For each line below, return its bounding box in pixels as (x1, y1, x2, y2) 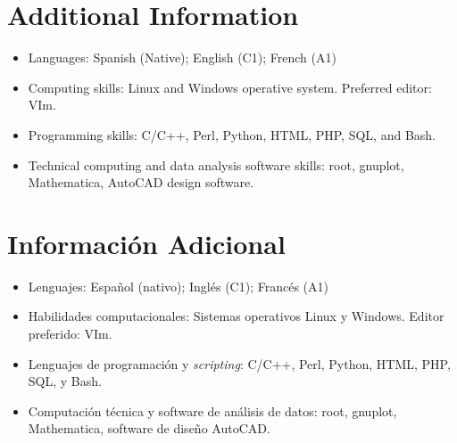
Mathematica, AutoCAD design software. (28, 173, 254, 192)
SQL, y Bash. (28, 372, 102, 390)
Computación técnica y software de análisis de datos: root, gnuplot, (28, 401, 397, 420)
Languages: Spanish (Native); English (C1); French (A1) (28, 48, 337, 67)
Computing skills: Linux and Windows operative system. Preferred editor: (28, 78, 432, 96)
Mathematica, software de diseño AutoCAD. (28, 419, 270, 438)
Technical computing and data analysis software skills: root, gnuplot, (28, 155, 404, 174)
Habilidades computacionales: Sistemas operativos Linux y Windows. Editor (28, 307, 445, 325)
